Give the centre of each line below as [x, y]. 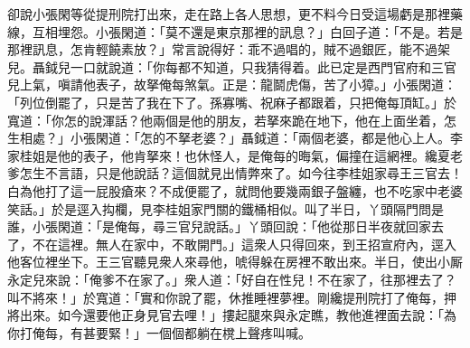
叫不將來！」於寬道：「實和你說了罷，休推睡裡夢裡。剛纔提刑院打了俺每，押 [232, 297]
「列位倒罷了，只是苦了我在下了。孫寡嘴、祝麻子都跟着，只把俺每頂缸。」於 [232, 102]
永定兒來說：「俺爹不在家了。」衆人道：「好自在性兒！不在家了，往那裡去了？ [232, 279]
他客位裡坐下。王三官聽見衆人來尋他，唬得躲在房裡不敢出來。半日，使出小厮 [235, 262]
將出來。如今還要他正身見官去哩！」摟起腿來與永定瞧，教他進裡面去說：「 [226, 315]
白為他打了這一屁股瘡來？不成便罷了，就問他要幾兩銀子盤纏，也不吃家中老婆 [235, 190]
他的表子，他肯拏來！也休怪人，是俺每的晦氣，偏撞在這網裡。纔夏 [254, 155]
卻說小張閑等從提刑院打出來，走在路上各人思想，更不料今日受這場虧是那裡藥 [235, 14]
